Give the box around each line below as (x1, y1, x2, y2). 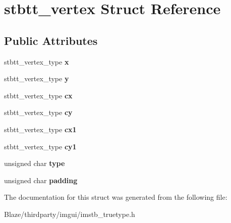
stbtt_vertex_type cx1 (4, 124, 77, 134)
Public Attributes (4, 32, 98, 48)
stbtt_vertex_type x (4, 56, 69, 67)
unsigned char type (4, 158, 65, 169)
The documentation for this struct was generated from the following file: (4, 192, 227, 202)
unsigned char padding (4, 175, 78, 185)
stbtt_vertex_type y (4, 73, 69, 84)
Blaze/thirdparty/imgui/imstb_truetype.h (4, 208, 135, 219)
